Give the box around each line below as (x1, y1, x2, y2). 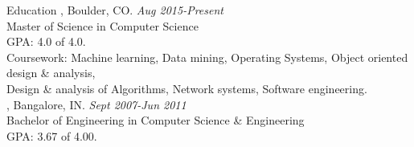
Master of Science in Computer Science (6, 17, 199, 34)
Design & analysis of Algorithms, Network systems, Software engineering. (6, 80, 367, 96)
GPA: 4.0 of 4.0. (6, 33, 86, 50)
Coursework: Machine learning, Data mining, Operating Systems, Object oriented (6, 48, 408, 65)
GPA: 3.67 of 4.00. (6, 127, 97, 144)
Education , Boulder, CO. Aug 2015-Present (6, 2, 223, 18)
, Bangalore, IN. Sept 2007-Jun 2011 (6, 96, 187, 112)
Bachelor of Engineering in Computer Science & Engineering (6, 112, 305, 129)
